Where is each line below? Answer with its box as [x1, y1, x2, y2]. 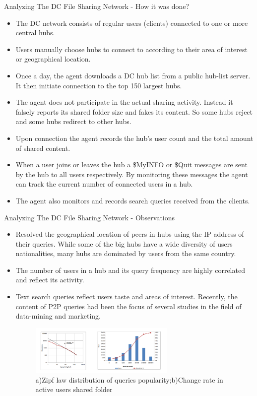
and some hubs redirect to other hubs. [15, 116, 131, 127]
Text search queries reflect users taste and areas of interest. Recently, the [15, 291, 238, 302]
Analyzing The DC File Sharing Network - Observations [4, 212, 175, 222]
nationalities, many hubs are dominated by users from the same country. [15, 248, 236, 259]
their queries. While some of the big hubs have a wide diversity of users [15, 238, 233, 249]
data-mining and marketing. [15, 311, 101, 321]
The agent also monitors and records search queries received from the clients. [15, 195, 250, 205]
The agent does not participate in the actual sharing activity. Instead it [15, 97, 233, 107]
